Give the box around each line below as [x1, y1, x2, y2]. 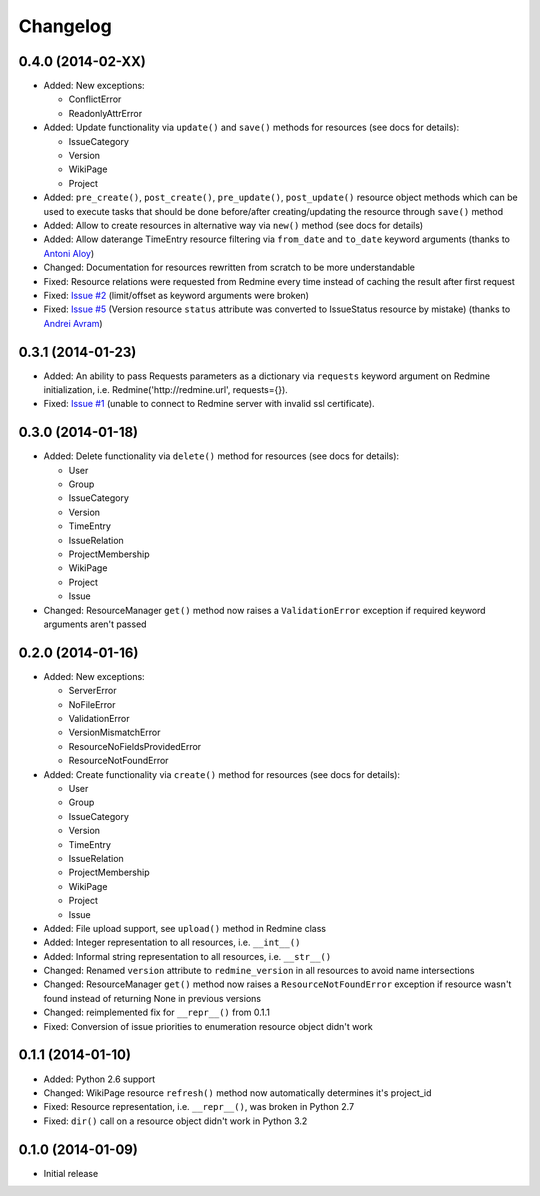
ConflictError [68, 93, 122, 105]
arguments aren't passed [43, 618, 147, 630]
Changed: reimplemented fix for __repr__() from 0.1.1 [43, 1006, 270, 1019]
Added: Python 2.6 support [43, 1073, 156, 1085]
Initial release [43, 1167, 99, 1179]
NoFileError [68, 698, 116, 710]
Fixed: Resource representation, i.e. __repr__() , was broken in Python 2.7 [43, 1101, 355, 1113]
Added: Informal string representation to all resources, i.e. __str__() [43, 950, 332, 962]
